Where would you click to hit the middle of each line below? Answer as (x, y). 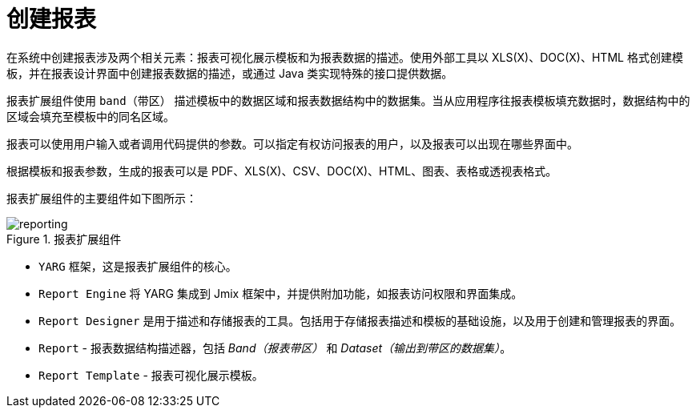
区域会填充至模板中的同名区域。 (91, 116)
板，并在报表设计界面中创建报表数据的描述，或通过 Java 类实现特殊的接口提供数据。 (230, 73)
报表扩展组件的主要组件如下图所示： (102, 198)
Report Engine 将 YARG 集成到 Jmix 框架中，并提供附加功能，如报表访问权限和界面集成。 (281, 293)
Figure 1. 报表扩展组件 (64, 239)
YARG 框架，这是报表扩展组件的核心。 (138, 266)
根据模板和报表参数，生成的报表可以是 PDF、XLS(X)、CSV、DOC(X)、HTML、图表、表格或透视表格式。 (282, 171)
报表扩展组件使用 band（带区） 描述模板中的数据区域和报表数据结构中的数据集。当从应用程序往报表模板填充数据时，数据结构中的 (348, 100)
